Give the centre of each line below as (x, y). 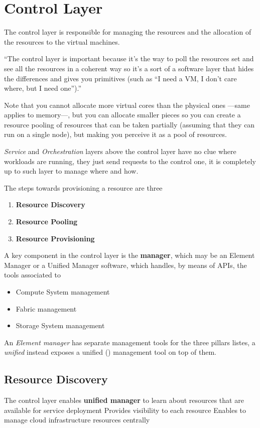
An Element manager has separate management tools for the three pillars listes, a (130, 342)
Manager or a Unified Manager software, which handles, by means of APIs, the (125, 265)
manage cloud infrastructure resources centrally (77, 420)
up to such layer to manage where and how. (71, 171)
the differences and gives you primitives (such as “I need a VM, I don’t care (120, 78)
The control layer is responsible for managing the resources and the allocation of (128, 32)
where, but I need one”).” (43, 88)
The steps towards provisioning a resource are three (83, 187)
